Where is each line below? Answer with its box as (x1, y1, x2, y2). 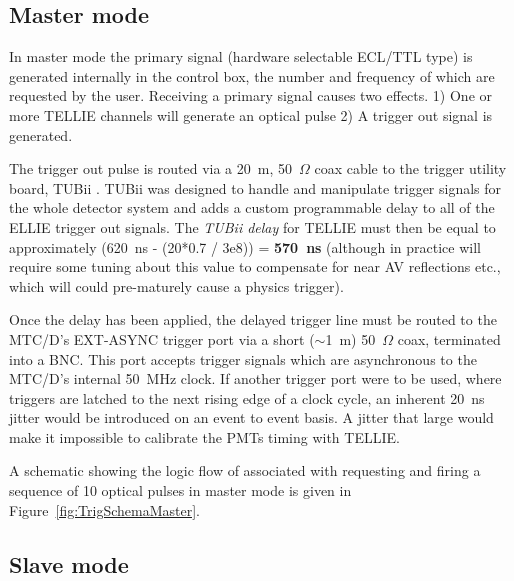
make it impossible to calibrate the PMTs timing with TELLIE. (9, 426, 400, 447)
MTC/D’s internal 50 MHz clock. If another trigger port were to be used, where (9, 368, 502, 389)
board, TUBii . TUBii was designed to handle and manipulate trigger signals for (9, 177, 502, 198)
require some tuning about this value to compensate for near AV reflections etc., (9, 256, 501, 277)
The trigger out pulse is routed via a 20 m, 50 (9, 158, 292, 179)
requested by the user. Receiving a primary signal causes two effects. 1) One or (9, 85, 492, 106)
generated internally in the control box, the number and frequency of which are (9, 65, 495, 86)
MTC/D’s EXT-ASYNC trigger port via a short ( (9, 328, 315, 349)
